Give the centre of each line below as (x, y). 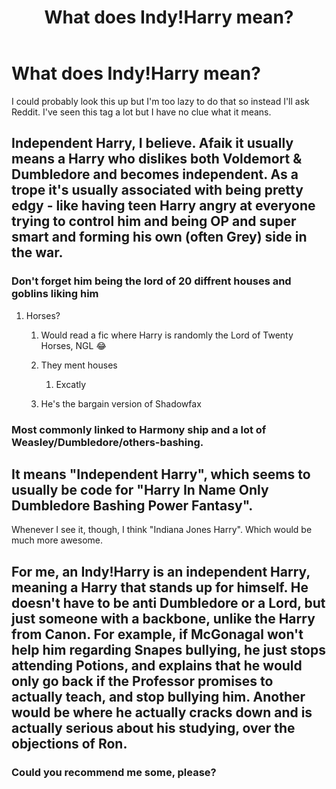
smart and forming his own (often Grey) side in (159, 237)
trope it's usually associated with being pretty (157, 190)
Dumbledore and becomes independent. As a (155, 174)
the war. (37, 252)
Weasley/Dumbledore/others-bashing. (107, 442)
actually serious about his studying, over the (153, 727)
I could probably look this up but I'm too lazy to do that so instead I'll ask (160, 101)
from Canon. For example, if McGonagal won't (157, 634)
